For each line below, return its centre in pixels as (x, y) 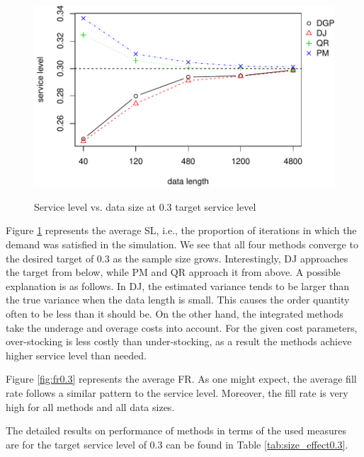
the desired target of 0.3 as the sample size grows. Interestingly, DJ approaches (177, 258)
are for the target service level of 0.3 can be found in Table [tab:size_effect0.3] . (177, 444)
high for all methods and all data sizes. (90, 406)
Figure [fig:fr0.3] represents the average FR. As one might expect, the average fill (181, 379)
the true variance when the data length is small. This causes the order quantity (178, 300)
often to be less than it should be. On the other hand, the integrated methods (175, 314)
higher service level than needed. (76, 355)
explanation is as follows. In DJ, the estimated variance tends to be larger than (178, 285)
